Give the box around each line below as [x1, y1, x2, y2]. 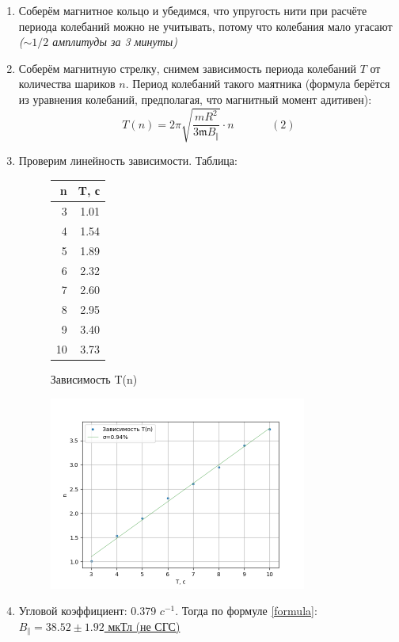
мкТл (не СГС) [108, 617, 180, 634]
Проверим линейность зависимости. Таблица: [18, 152, 237, 169]
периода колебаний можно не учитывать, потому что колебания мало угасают [18, 17, 393, 34]
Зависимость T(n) [50, 371, 138, 388]
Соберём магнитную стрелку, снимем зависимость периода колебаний [18, 59, 356, 76]
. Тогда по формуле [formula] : [175, 602, 317, 619]
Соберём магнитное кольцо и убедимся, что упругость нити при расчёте [18, 2, 367, 18]
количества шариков [18, 75, 116, 92]
